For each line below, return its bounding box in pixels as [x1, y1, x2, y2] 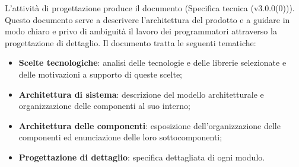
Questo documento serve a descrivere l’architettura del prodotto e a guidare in [5, 13, 290, 25]
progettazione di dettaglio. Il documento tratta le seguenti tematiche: [5, 36, 256, 49]
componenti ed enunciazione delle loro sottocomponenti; [18, 131, 222, 143]
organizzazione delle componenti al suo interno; [18, 99, 190, 112]
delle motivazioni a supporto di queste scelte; [18, 68, 182, 80]
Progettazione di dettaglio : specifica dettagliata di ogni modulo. [18, 150, 265, 163]
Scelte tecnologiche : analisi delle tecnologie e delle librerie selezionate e [18, 56, 287, 69]
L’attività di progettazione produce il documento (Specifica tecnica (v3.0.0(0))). [5, 2, 295, 14]
